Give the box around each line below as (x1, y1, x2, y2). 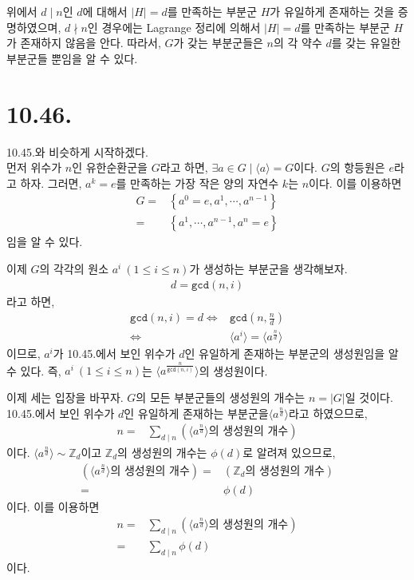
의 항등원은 (329, 159, 385, 176)
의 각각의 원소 (39, 260, 109, 276)
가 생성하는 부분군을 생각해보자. (189, 260, 348, 276)
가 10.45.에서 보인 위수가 (53, 345, 175, 362)
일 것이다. (345, 388, 393, 405)
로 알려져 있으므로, (242, 444, 336, 460)
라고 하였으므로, (288, 404, 368, 421)
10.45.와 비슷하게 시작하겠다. (6, 143, 148, 160)
